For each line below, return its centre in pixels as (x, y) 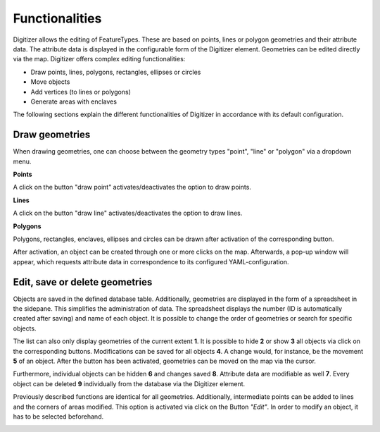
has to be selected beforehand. (58, 416)
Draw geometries (52, 135)
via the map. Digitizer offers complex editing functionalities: (99, 59)
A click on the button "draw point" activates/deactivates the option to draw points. (132, 187)
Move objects (50, 82)
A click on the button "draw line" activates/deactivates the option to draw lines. (128, 213)
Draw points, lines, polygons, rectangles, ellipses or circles (116, 72)
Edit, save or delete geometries (83, 282)
